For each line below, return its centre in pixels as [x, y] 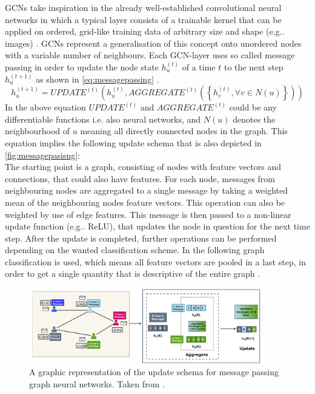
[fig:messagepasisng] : [42, 155]
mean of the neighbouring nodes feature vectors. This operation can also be [145, 202]
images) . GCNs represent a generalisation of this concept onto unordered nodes [153, 43]
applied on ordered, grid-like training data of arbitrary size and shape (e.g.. [145, 31]
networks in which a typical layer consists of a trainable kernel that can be [143, 19]
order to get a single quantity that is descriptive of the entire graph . [133, 273]
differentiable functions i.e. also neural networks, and [103, 119]
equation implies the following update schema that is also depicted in [133, 142]
